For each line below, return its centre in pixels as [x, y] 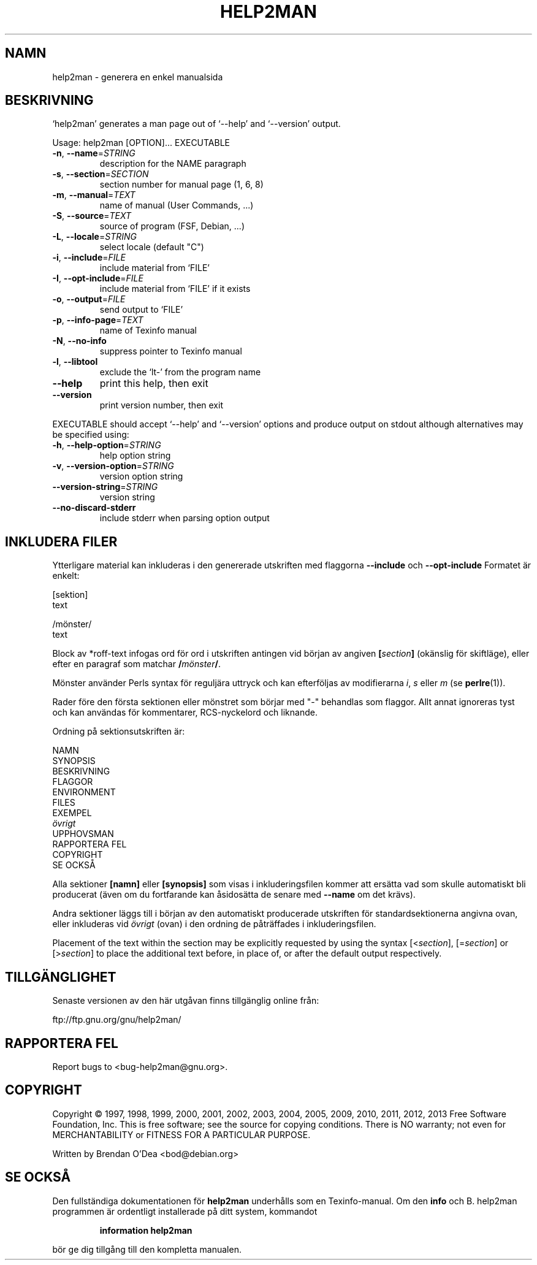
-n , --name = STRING [94, 153]
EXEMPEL [72, 813]
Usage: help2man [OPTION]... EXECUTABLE [141, 143]
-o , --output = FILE [89, 299]
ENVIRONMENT [84, 792]
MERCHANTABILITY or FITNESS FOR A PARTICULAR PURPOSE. [181, 1134]
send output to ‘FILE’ [141, 310]
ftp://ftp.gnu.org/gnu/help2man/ [117, 1020]
